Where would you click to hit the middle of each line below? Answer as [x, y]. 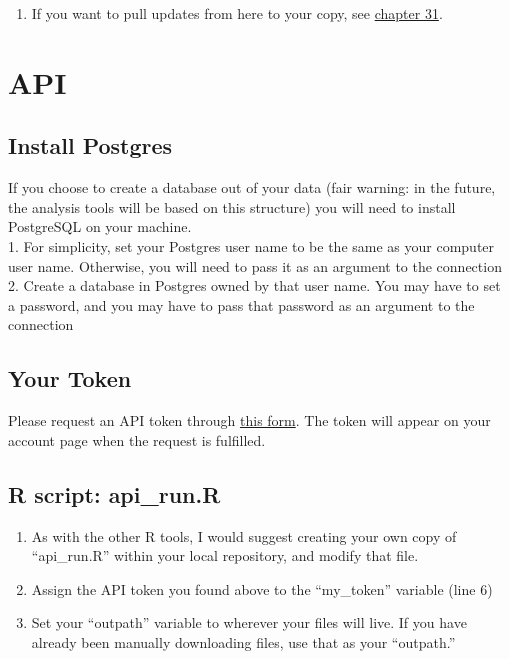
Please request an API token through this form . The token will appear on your [249, 420]
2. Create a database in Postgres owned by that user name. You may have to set [254, 285]
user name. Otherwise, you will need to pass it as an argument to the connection [255, 265]
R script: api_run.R [114, 493]
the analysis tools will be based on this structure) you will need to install [232, 206]
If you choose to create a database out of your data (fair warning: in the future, [252, 187]
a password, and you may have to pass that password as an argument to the [241, 304]
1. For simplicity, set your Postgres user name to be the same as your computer [251, 245]
